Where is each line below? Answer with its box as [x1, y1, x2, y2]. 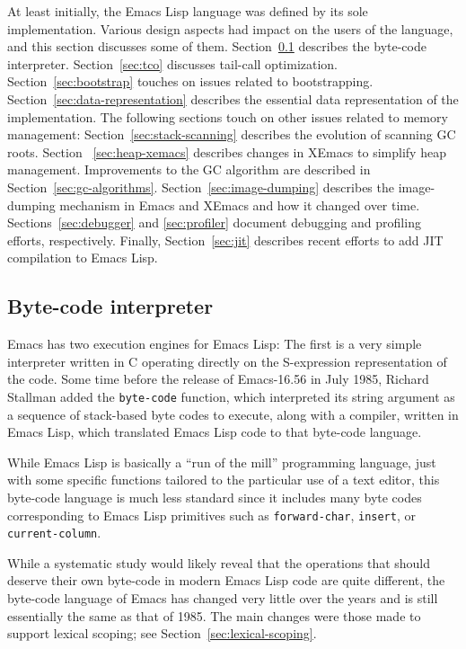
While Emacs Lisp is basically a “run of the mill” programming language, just [7, 452, 436, 471]
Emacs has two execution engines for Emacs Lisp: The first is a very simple [7, 334, 422, 353]
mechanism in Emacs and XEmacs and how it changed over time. [59, 195, 420, 214]
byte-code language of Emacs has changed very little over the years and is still [7, 589, 438, 608]
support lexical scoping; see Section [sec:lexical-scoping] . [7, 624, 317, 643]
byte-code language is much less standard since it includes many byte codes [7, 487, 422, 506]
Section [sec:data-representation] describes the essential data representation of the [7, 89, 459, 108]
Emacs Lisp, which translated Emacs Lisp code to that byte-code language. [7, 422, 422, 441]
